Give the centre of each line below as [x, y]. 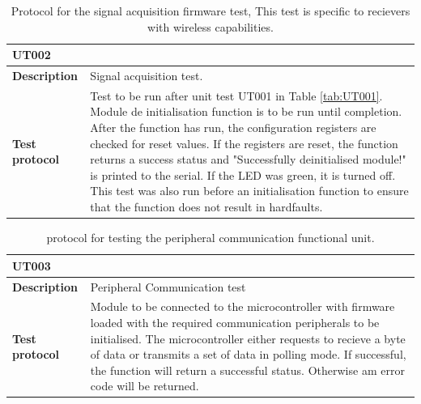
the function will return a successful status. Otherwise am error [247, 370]
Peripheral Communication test [168, 286]
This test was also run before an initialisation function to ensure [249, 191]
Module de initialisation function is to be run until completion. [246, 111]
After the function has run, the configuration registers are [233, 128]
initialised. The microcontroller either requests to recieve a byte [248, 338]
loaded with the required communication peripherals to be [235, 322]
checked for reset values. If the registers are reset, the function [244, 143]
